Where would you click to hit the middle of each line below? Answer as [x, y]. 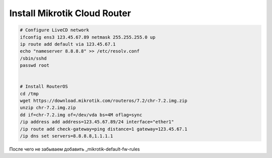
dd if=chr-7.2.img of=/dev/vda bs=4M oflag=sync [81, 115]
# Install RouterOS [44, 87]
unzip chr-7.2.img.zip [48, 108]
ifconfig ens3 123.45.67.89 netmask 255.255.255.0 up [88, 37]
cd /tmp [29, 94]
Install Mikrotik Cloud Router [70, 13]
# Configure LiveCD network [54, 30]
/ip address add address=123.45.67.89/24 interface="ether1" [97, 122]
